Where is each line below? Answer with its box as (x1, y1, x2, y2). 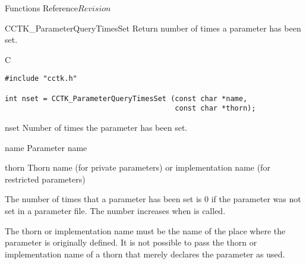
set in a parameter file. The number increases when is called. (5, 204, 226, 216)
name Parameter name (5, 141, 87, 153)
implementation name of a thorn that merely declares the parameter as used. (5, 247, 285, 260)
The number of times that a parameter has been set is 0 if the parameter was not (5, 193, 301, 205)
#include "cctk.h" (5, 74, 77, 83)
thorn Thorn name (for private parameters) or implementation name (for (5, 161, 270, 174)
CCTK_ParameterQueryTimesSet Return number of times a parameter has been (5, 21, 301, 34)
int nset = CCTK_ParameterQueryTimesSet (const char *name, (5, 94, 248, 103)
